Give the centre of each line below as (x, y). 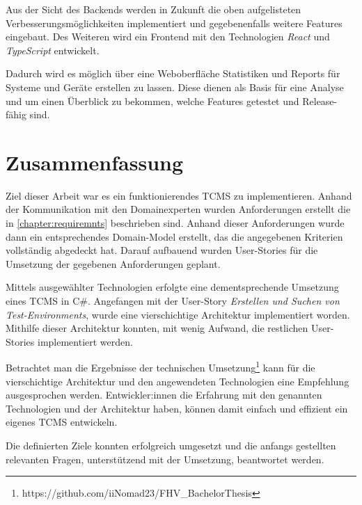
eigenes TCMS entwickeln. (62, 422)
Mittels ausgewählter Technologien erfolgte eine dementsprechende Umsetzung (172, 287)
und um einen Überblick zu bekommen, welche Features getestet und (152, 101)
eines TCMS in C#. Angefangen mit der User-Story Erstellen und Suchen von (173, 301)
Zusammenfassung (95, 162)
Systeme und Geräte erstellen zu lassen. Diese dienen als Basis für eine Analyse (175, 87)
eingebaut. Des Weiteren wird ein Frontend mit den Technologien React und (168, 37)
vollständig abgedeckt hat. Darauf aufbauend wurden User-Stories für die (162, 250)
